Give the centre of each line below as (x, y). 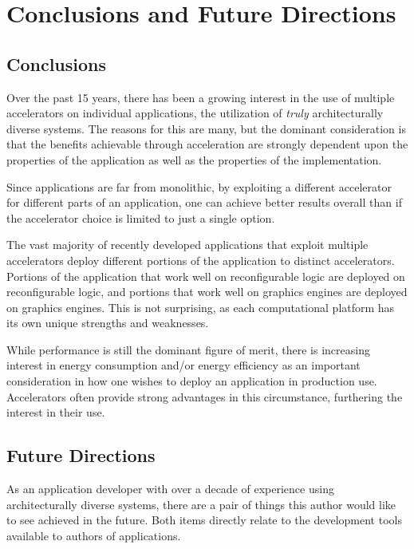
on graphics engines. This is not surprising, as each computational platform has (201, 307)
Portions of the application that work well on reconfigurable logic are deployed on (206, 276)
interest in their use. (56, 412)
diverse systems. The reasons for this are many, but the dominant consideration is (206, 128)
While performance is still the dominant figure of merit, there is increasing (188, 349)
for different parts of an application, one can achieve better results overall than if (204, 202)
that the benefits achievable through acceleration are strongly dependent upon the (207, 144)
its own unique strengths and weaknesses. (108, 323)
